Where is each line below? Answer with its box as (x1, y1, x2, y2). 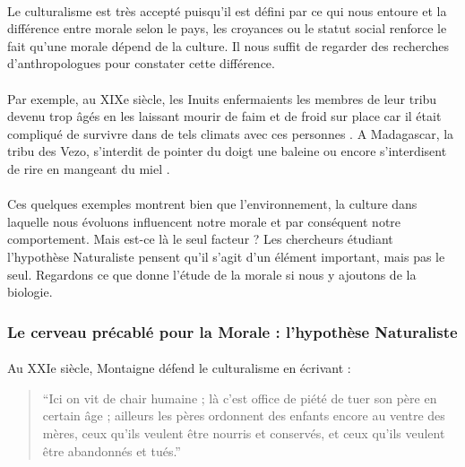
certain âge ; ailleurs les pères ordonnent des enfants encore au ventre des (42, 406, 445, 425)
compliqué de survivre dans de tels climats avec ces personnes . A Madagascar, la (7, 124, 454, 143)
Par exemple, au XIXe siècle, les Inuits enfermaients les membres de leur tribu (7, 89, 437, 108)
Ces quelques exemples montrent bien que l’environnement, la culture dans (7, 195, 418, 213)
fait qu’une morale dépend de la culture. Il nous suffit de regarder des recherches (7, 36, 449, 55)
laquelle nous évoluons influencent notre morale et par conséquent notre (7, 212, 401, 230)
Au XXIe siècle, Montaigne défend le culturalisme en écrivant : (7, 359, 351, 377)
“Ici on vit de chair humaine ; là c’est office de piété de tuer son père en (42, 388, 437, 407)
